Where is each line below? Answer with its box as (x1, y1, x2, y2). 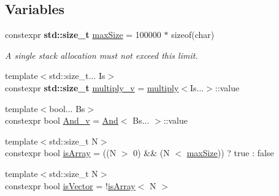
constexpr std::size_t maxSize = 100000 (5, 28, 161, 41)
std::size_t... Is (49, 69, 105, 82)
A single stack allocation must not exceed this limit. (5, 48, 198, 61)
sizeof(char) (171, 28, 215, 41)
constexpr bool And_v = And (5, 114, 118, 127)
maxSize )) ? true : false (186, 146, 274, 159)
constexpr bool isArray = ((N (5, 146, 117, 159)
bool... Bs (49, 102, 85, 115)
